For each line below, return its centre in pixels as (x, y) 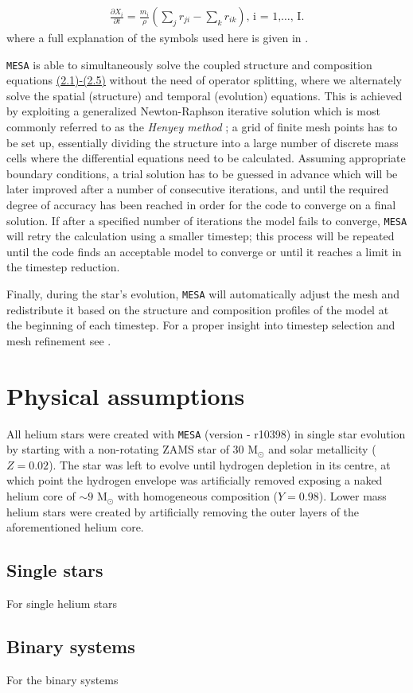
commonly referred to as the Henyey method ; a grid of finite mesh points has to (202, 127)
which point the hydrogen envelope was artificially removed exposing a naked (195, 480)
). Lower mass (353, 496)
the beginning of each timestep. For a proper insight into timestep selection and (201, 325)
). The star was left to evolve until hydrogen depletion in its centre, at (220, 464)
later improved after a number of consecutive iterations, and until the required (198, 189)
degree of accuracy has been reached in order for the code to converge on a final (201, 205)
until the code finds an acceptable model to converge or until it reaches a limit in (204, 251)
